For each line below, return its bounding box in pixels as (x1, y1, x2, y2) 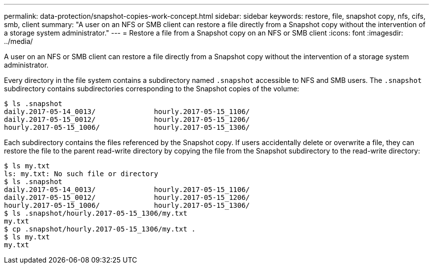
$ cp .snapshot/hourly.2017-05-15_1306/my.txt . (4, 225, 196, 233)
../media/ (4, 37, 33, 45)
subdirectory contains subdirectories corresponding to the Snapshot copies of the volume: (4, 84, 300, 93)
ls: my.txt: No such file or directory (4, 170, 158, 178)
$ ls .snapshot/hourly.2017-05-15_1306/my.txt (4, 209, 187, 217)
